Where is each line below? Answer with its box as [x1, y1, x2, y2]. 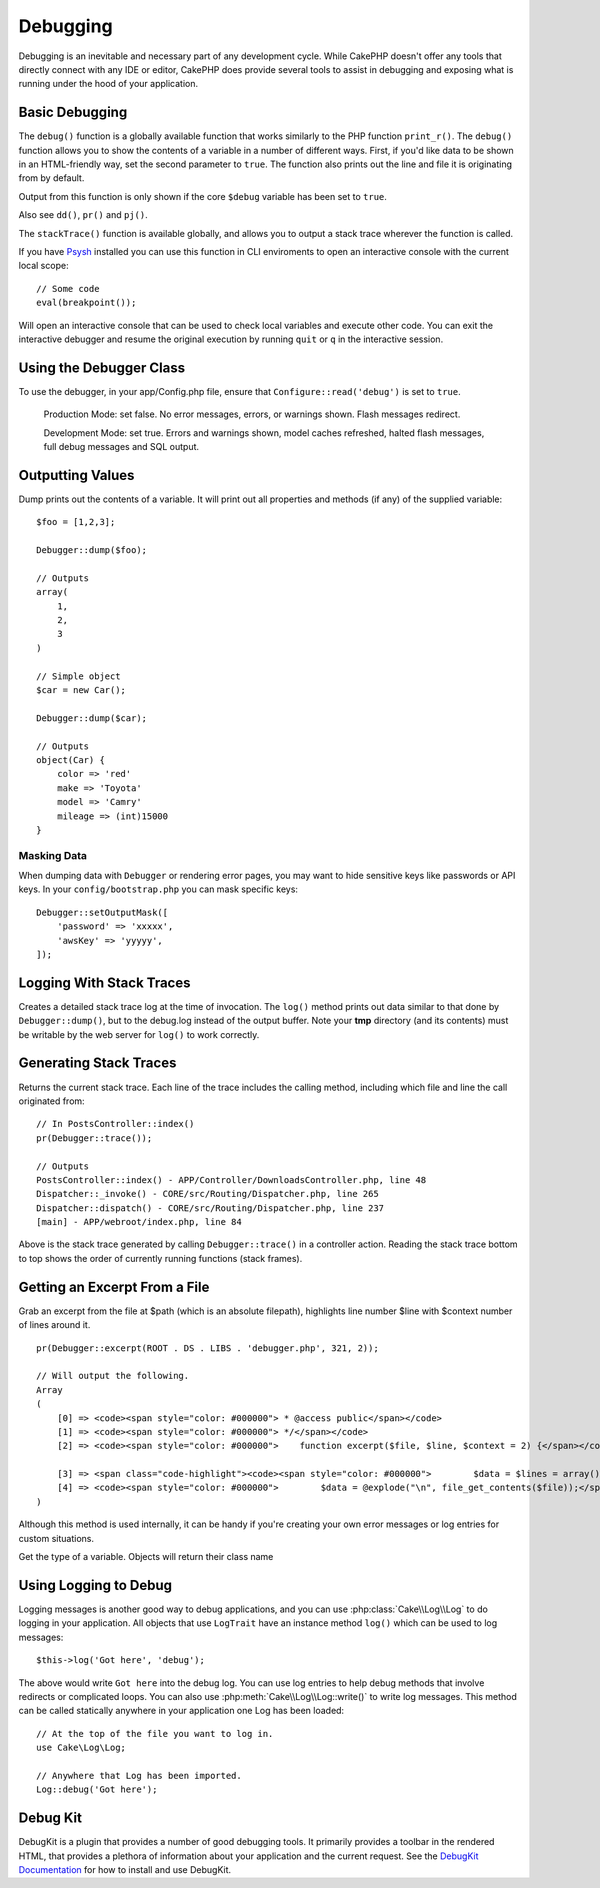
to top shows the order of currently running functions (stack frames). [18, 1252, 303, 1264]
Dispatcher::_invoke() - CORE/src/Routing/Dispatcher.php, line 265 [36, 1188, 379, 1200]
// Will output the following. [36, 1370, 190, 1382]
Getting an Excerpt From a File [18, 1278, 210, 1295]
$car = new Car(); [36, 684, 127, 695]
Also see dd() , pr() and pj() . [18, 209, 149, 221]
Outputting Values [18, 466, 135, 484]
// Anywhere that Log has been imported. [36, 1770, 242, 1781]
